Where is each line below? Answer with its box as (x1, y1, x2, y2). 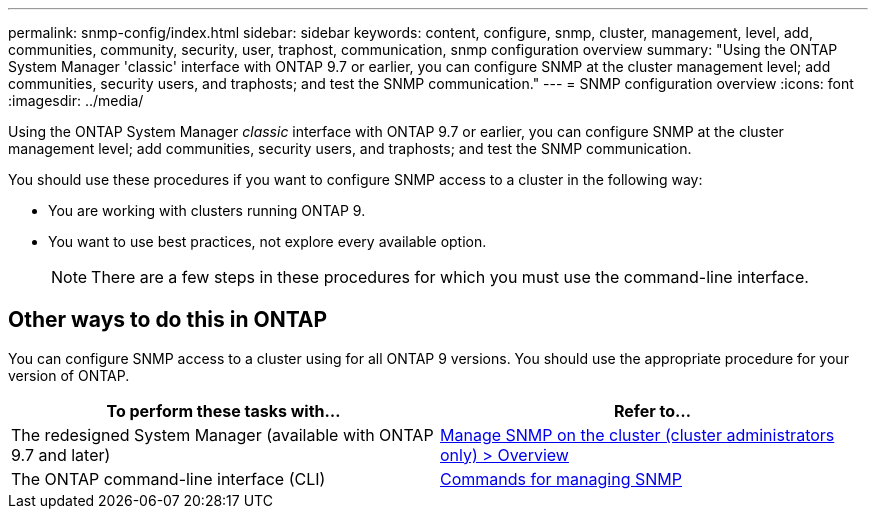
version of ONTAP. (8, 366, 130, 384)
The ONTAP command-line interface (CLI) (11, 468, 326, 489)
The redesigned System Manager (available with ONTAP (11, 424, 434, 445)
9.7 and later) (11, 444, 111, 465)
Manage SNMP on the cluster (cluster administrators (440, 424, 835, 445)
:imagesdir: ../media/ (8, 92, 144, 109)
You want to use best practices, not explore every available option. (48, 233, 487, 250)
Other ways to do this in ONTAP (8, 307, 328, 333)
